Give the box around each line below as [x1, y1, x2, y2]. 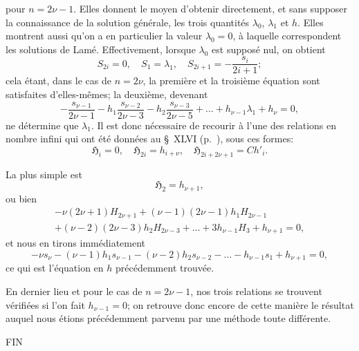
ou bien [6, 191, 37, 205]
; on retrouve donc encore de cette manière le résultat [127, 297, 354, 312]
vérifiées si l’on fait [6, 297, 85, 312]
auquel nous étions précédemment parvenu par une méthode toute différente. [6, 311, 331, 325]
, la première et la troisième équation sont [142, 73, 320, 88]
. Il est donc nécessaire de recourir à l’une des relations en [91, 117, 336, 132]
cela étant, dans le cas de [6, 73, 111, 88]
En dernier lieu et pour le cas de [6, 283, 142, 298]
